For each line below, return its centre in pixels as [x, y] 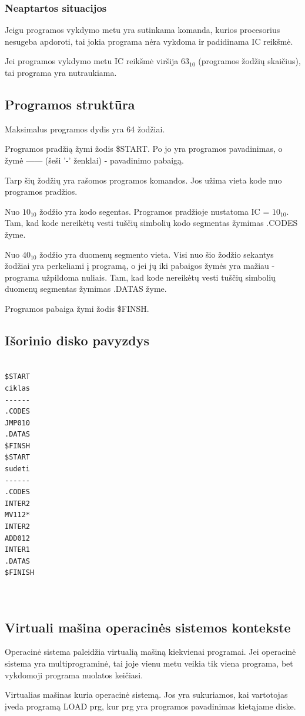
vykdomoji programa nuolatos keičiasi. [74, 675]
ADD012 [17, 538]
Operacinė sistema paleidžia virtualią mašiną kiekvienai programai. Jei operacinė [150, 652]
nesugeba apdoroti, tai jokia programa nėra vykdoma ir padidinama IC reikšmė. [149, 41]
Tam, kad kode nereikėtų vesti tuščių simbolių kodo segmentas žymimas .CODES [151, 223]
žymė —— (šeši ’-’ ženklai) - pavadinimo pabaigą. [95, 160]
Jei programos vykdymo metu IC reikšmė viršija [92, 61]
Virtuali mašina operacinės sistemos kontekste [148, 627]
